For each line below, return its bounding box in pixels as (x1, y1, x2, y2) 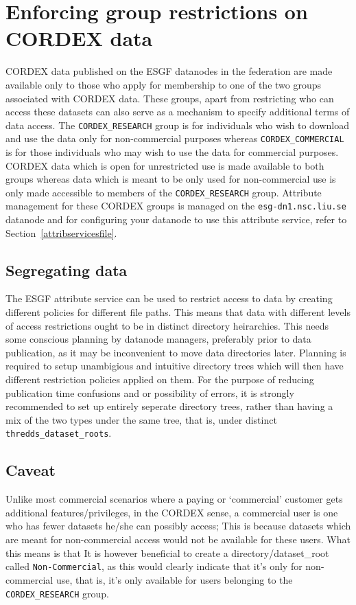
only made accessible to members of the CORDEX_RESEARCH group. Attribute (5, 185, 322, 199)
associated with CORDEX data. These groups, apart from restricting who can (5, 91, 334, 105)
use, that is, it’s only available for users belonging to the (56, 572, 293, 586)
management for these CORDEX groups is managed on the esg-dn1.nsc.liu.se (5, 198, 346, 213)
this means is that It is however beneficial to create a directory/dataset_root (5, 545, 329, 560)
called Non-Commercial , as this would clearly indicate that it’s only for (5, 559, 302, 573)
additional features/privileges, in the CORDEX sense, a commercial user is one (5, 505, 338, 519)
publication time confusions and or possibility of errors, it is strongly (5, 385, 294, 400)
